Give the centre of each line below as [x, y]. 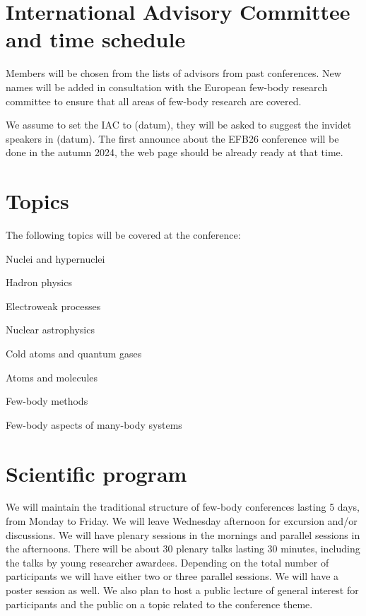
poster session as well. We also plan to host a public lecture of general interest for [182, 590]
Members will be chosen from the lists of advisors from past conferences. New [173, 73]
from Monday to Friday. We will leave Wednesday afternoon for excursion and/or [182, 521]
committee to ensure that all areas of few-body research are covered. [154, 101]
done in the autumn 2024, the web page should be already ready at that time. [175, 152]
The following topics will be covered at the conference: [123, 235]
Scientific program [96, 473]
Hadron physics [39, 282]
